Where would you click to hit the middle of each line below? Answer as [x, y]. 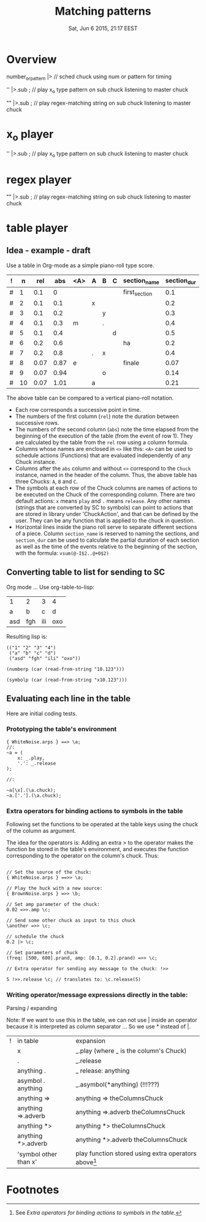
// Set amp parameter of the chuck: [53, 905]
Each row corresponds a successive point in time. [78, 409]
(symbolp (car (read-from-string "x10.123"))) [67, 680]
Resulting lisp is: [27, 636]
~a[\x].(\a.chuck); [31, 790]
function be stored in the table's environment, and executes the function [97, 849]
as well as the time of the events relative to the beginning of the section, [106, 546]
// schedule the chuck [35, 937]
